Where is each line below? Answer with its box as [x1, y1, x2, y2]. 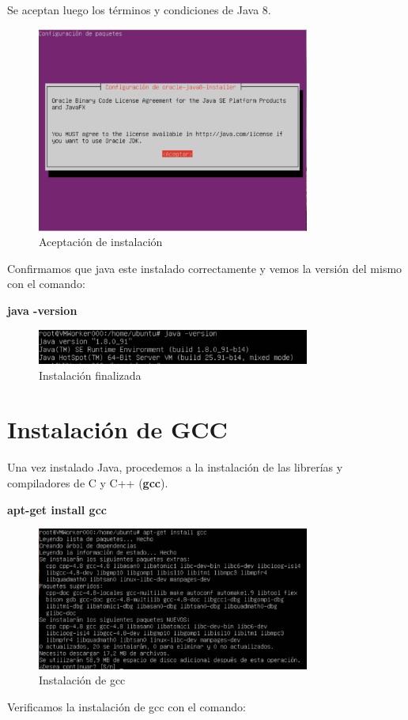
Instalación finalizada [39, 366, 142, 383]
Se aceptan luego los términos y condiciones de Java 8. [7, 2, 271, 17]
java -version [7, 302, 77, 319]
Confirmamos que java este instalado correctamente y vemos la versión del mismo [7, 260, 402, 276]
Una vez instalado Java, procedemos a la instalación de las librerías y [7, 459, 343, 476]
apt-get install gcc [7, 501, 107, 517]
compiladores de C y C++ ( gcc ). [7, 474, 168, 491]
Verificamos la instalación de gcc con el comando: [7, 698, 246, 714]
